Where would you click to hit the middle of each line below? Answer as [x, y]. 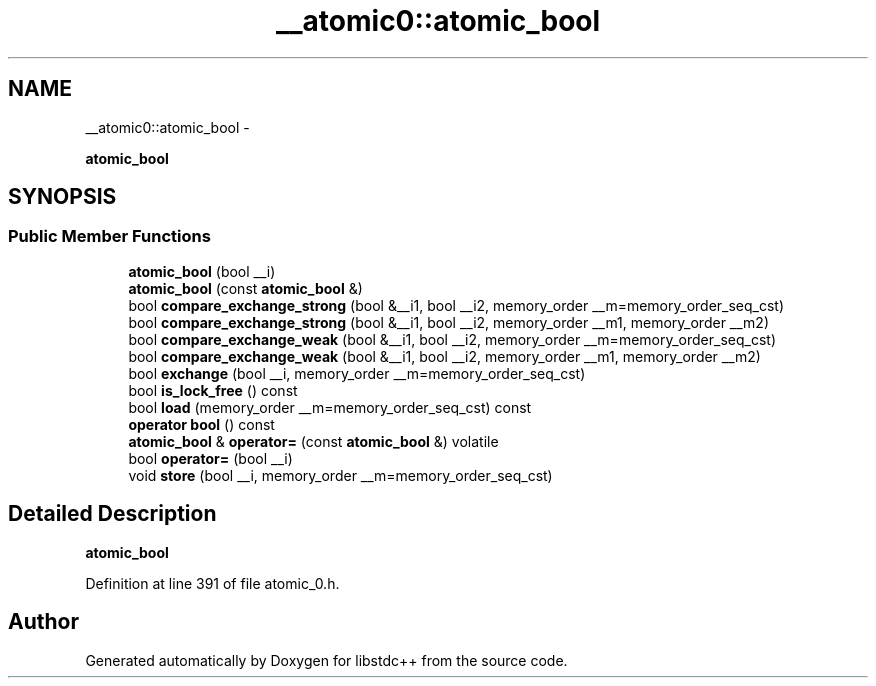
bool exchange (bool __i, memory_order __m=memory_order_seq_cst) [357, 373]
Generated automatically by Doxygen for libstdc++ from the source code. [326, 660]
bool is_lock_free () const [213, 390]
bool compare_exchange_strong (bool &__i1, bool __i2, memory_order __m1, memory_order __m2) [449, 322]
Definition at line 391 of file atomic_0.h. [212, 583]
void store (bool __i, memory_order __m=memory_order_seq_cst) [340, 475]
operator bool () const [201, 424]
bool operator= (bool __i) [210, 458]
